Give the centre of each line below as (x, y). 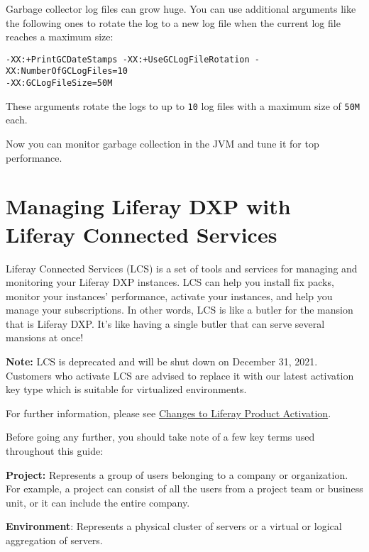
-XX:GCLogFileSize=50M (59, 83)
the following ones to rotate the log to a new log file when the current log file (173, 22)
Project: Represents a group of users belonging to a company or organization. (177, 474)
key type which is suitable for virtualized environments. (126, 389)
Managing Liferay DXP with (148, 206)
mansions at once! (45, 337)
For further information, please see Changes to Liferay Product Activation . (169, 413)
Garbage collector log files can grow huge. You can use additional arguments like (181, 9)
